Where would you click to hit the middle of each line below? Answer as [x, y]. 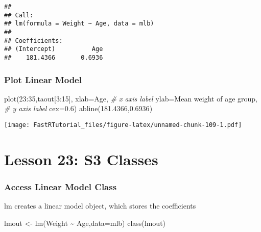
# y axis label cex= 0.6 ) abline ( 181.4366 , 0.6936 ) [78, 108]
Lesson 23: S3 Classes [81, 159]
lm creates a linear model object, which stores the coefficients [100, 206]
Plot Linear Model [43, 79]
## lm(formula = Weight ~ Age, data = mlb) [79, 24]
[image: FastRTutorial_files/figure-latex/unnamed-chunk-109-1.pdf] [123, 125]
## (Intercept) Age [54, 49]
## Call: [19, 15]
